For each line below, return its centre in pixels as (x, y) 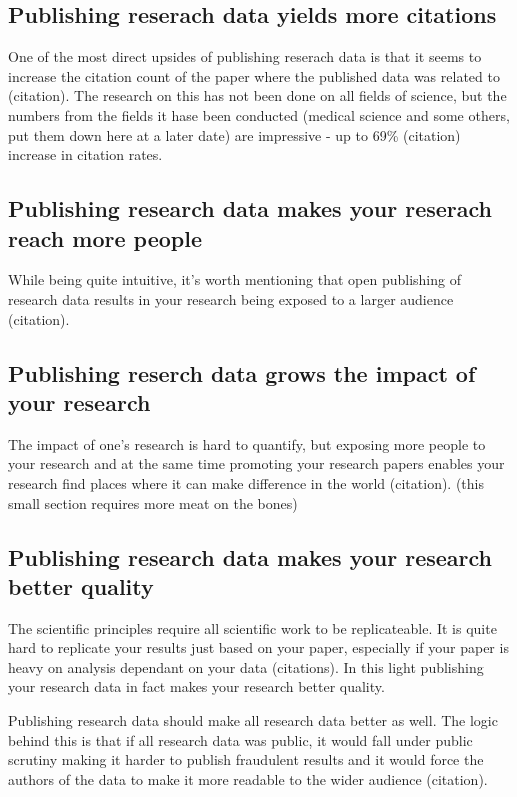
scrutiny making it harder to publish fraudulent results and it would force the (246, 759)
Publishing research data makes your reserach (250, 208)
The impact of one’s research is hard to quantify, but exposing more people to (247, 443)
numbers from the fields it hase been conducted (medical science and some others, (259, 114)
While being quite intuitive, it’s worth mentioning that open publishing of (234, 279)
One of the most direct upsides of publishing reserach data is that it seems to (245, 56)
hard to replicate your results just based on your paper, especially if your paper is (258, 647)
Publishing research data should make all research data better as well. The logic (253, 720)
